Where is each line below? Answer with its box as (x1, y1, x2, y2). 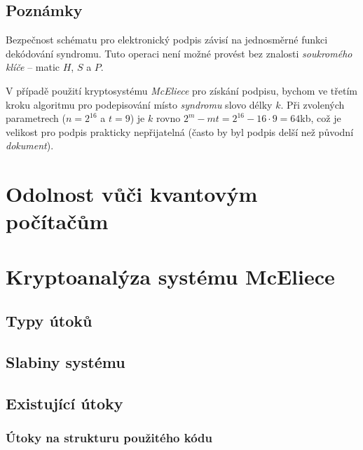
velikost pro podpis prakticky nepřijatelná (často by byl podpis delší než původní (6, 124, 354, 139)
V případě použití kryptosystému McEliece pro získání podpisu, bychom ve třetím (6, 83, 357, 97)
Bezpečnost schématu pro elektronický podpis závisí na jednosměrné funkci (6, 32, 328, 47)
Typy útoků (6, 310, 93, 332)
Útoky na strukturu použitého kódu (6, 429, 213, 446)
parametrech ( (6, 111, 67, 125)
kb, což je (300, 111, 341, 125)
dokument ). (6, 138, 54, 153)
